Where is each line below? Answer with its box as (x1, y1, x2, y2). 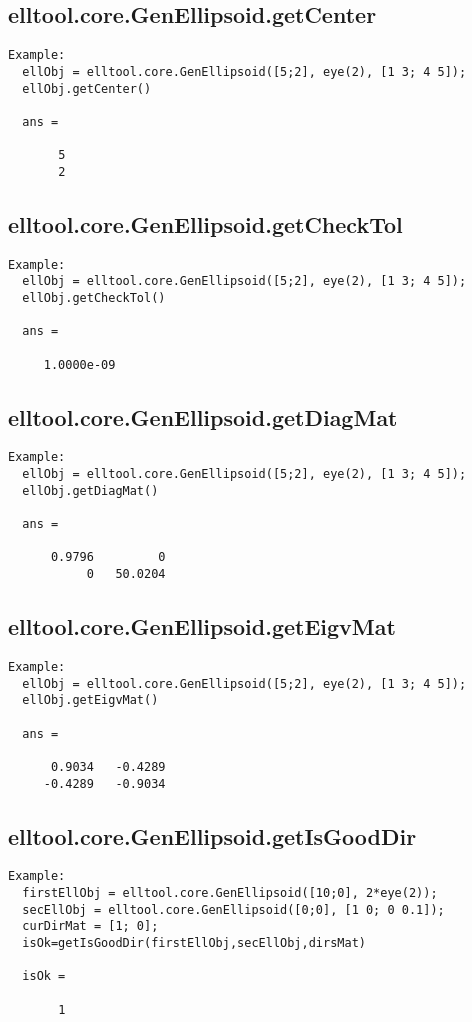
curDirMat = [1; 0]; (22, 919, 159, 934)
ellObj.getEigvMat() (22, 693, 159, 708)
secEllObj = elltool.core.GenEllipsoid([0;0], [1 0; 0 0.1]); (22, 902, 445, 917)
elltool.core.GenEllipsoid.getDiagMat (8, 401, 398, 432)
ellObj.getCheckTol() (22, 290, 166, 305)
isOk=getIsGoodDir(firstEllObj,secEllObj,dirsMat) (22, 935, 366, 950)
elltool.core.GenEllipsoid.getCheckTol (8, 208, 403, 239)
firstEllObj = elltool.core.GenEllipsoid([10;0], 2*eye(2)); (22, 886, 438, 901)
